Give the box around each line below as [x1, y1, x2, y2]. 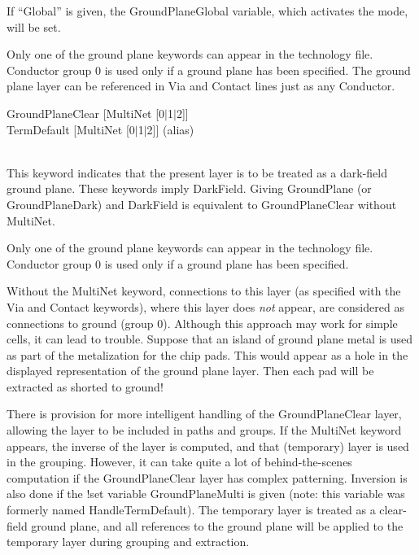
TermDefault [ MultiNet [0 [7, 120, 135, 138]
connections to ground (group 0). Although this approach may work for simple [7, 314, 398, 331]
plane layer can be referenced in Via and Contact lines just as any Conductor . [7, 77, 395, 94]
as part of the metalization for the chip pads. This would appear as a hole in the [7, 346, 408, 363]
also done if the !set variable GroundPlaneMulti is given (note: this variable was [7, 485, 405, 502]
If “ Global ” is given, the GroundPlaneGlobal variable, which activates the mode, [7, 2, 408, 19]
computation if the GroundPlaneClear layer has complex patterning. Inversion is [7, 469, 408, 486]
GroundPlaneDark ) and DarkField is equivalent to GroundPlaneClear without [7, 195, 397, 212]
